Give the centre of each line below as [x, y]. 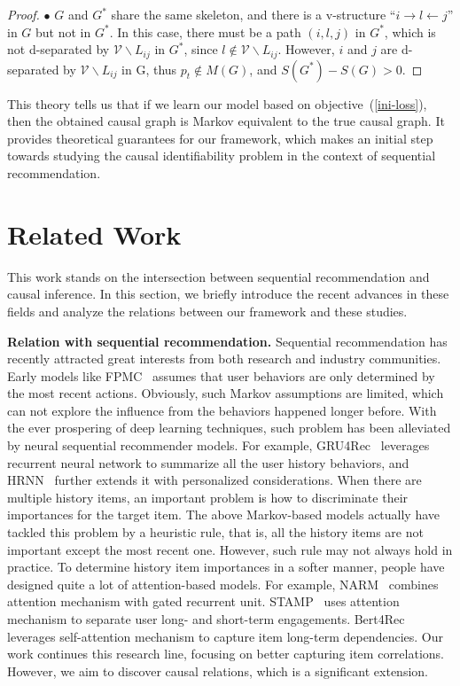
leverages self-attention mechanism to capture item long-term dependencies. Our [225, 636]
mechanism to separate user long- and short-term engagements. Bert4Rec [206, 619]
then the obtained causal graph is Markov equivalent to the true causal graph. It [226, 121]
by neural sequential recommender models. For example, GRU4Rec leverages [218, 445]
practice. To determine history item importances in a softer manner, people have [226, 567]
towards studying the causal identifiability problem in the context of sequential [222, 156]
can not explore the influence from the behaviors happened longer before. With [222, 410]
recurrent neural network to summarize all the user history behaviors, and [208, 462]
